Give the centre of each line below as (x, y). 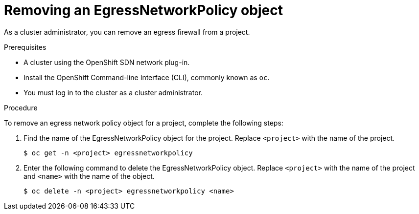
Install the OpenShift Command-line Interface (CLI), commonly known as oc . (147, 77)
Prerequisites (25, 47)
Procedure (21, 107)
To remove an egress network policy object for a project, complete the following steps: (144, 123)
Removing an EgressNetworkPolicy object (143, 10)
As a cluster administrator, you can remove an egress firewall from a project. (127, 32)
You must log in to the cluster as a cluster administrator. (113, 92)
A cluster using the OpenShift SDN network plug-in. (107, 62)
